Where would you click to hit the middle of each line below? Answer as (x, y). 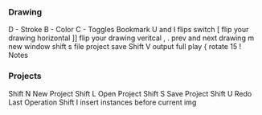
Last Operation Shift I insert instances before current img (102, 102)
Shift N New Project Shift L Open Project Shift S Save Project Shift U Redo (130, 93)
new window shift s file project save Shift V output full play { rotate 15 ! (125, 47)
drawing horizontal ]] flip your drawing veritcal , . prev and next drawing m (131, 38)
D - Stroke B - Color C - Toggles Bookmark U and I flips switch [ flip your (129, 30)
